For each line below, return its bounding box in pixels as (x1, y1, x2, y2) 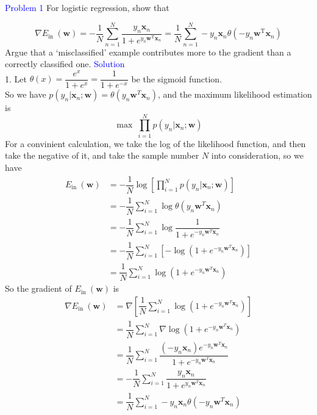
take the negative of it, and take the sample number (5, 149, 199, 162)
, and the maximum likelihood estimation (157, 88, 312, 101)
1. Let (5, 72, 27, 85)
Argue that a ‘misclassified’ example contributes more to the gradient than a (5, 45, 291, 58)
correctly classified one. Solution (5, 57, 125, 70)
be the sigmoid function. (131, 72, 223, 85)
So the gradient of (5, 282, 72, 295)
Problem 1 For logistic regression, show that (5, 1, 169, 13)
